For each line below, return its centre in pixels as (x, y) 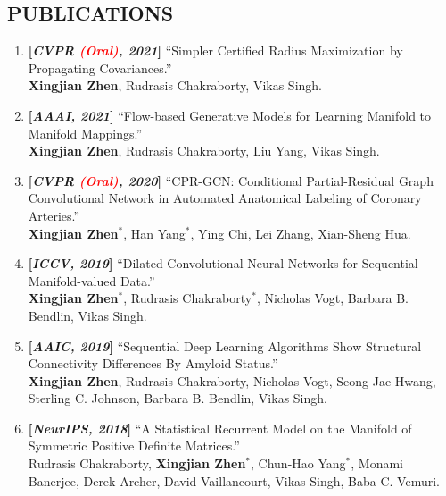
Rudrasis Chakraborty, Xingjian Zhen (137, 463)
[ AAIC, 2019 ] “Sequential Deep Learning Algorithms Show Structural (225, 345)
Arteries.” (54, 215)
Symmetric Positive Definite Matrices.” (134, 446)
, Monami (377, 463)
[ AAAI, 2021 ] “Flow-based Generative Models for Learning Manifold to (230, 115)
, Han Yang (154, 233)
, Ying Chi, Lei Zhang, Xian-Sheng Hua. (301, 233)
